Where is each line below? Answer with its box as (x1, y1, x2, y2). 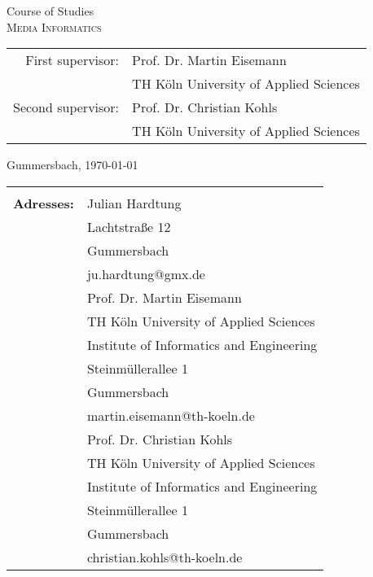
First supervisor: (25, 50, 120, 70)
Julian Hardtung (86, 193, 182, 212)
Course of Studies (7, 2, 94, 19)
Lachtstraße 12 (86, 216, 171, 236)
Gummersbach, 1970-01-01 (7, 156, 138, 173)
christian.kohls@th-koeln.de (86, 547, 243, 566)
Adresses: (13, 193, 74, 212)
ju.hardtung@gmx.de (86, 264, 205, 283)
